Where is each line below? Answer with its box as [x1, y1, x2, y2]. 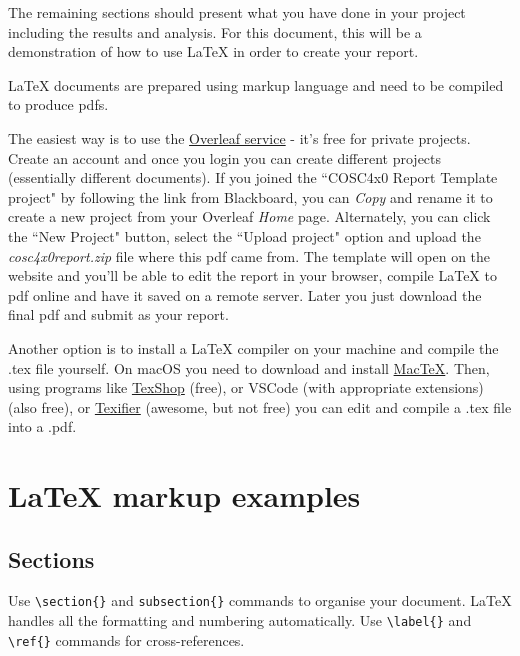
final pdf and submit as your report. [8, 304, 229, 325]
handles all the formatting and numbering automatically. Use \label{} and [8, 610, 472, 631]
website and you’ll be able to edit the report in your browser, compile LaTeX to [8, 265, 497, 286]
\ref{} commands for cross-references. [8, 629, 245, 650]
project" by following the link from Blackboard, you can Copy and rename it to [8, 186, 493, 207]
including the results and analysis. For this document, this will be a [8, 21, 422, 42]
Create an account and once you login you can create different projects [8, 147, 442, 168]
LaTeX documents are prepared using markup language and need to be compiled [8, 74, 504, 95]
